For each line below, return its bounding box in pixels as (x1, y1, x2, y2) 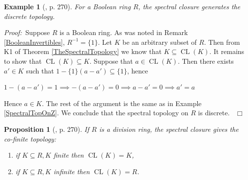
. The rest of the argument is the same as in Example (42, 98, 202, 108)
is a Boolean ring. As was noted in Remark (59, 27, 188, 37)
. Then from (204, 36, 240, 47)
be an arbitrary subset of (122, 36, 197, 47)
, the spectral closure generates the (138, 1, 240, 11)
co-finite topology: (4, 133, 56, 144)
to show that (4, 55, 42, 66)
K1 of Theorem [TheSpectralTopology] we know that (4, 46, 162, 56)
